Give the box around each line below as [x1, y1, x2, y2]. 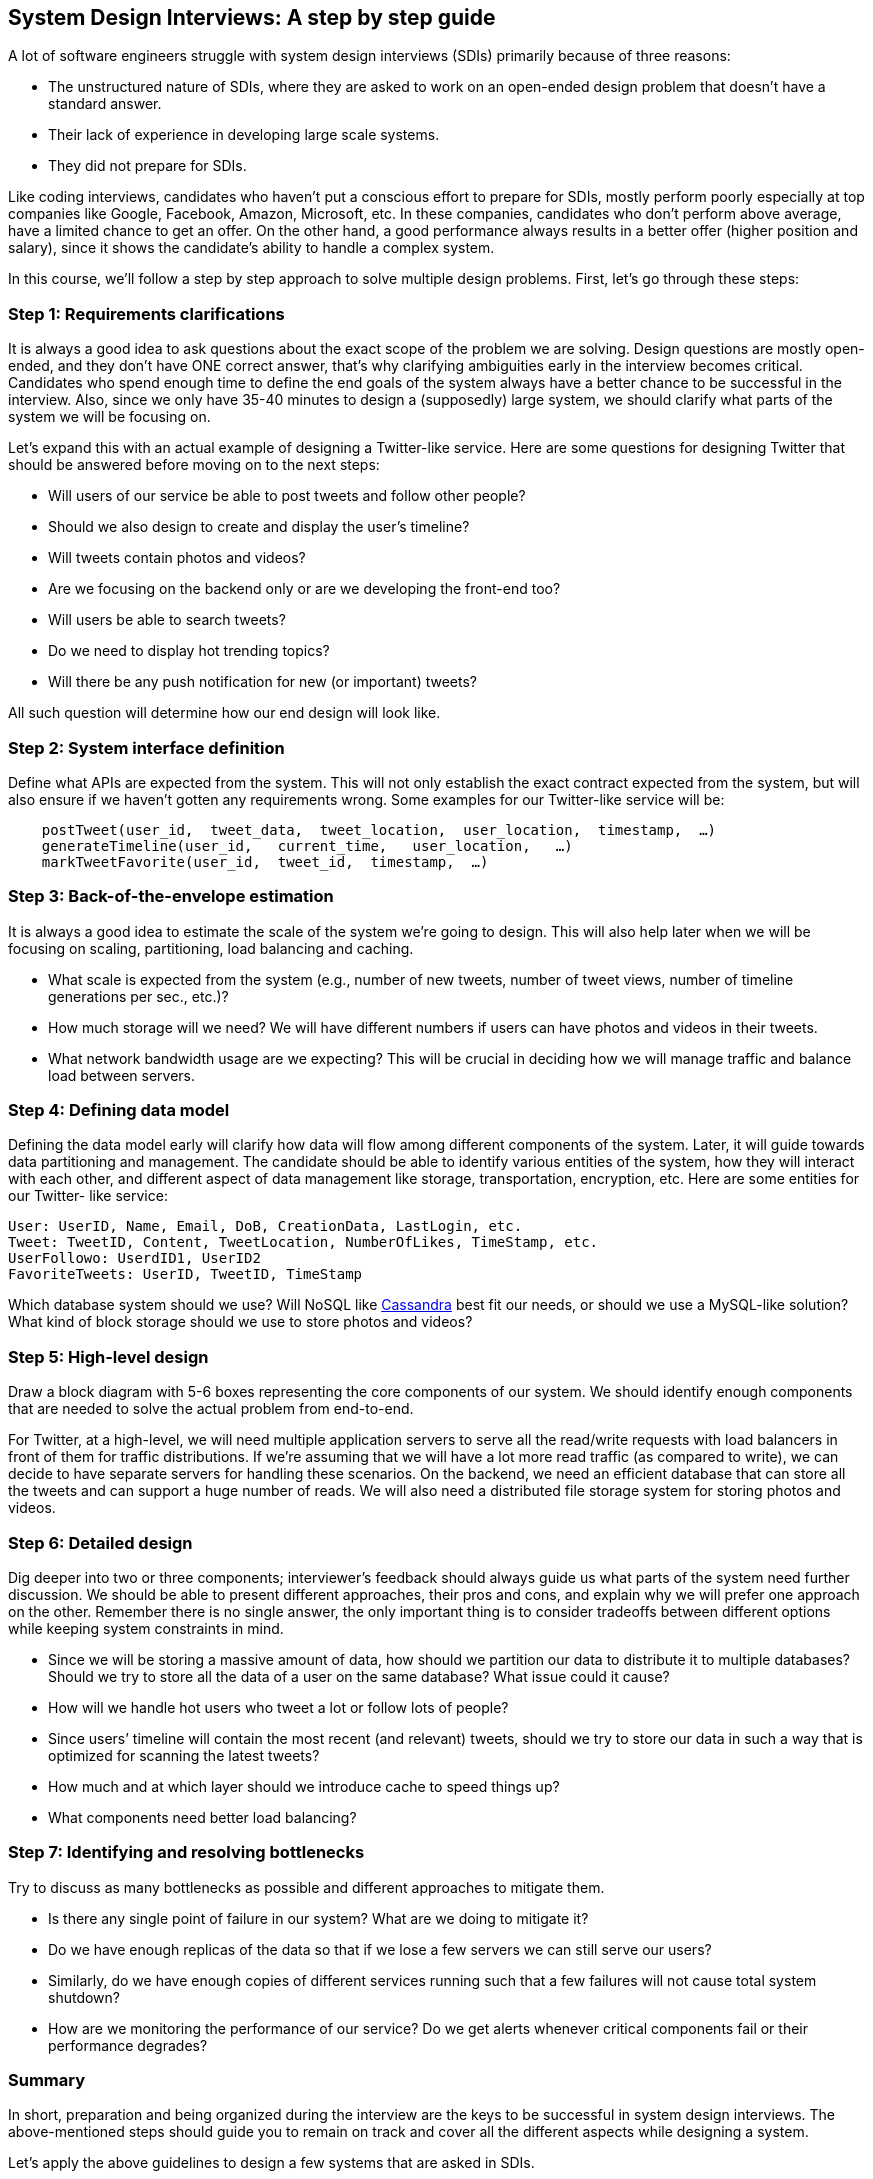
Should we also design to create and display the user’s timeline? [48, 518, 470, 536]
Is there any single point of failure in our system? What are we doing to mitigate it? [48, 1909, 589, 1927]
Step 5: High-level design [8, 1346, 209, 1367]
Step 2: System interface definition [8, 737, 285, 758]
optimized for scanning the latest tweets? [48, 1746, 320, 1764]
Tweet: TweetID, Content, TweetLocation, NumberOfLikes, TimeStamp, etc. [8, 1234, 599, 1251]
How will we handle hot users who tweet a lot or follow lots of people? [48, 1698, 509, 1716]
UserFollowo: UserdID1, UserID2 [8, 1250, 261, 1267]
